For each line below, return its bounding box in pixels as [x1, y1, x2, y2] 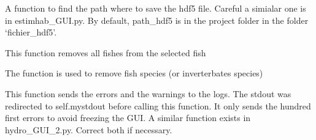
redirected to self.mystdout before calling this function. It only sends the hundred [5, 99, 311, 112]
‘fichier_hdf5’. [5, 26, 57, 39]
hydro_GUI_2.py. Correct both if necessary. [5, 123, 172, 136]
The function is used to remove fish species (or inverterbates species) [5, 67, 263, 79]
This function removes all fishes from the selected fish [5, 46, 206, 59]
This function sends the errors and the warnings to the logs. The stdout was [5, 87, 291, 100]
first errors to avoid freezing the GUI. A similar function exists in [5, 111, 251, 124]
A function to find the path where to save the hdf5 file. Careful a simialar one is [5, 2, 306, 14]
